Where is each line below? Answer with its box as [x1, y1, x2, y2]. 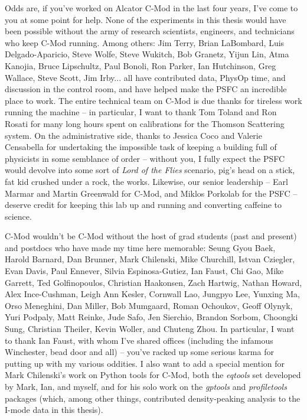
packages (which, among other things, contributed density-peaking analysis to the [5, 392, 301, 404]
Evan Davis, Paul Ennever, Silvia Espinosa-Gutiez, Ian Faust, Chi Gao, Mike [5, 265, 284, 277]
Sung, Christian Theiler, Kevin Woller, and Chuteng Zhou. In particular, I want [5, 323, 295, 335]
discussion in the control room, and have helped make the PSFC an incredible [5, 83, 287, 95]
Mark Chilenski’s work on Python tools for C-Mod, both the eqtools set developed [5, 369, 301, 381]
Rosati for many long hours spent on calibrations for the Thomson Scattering [5, 117, 285, 129]
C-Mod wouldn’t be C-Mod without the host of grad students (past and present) [5, 230, 297, 242]
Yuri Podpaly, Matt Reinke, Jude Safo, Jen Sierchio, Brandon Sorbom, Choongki [5, 311, 298, 323]
